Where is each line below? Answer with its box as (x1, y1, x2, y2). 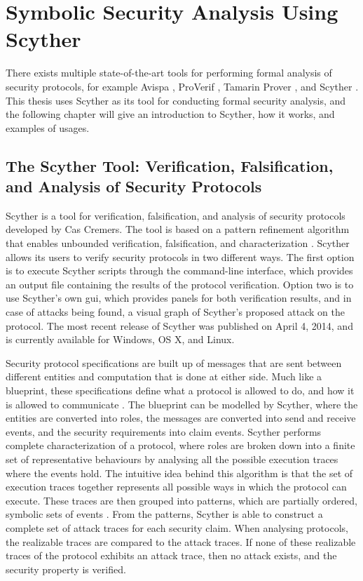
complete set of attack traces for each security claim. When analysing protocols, (6, 520, 348, 535)
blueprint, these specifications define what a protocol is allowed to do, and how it (6, 383, 355, 397)
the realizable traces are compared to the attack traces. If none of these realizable (6, 534, 356, 549)
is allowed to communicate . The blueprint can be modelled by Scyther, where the (6, 396, 358, 411)
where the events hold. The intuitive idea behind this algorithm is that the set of (6, 465, 353, 480)
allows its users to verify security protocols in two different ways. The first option (6, 249, 355, 264)
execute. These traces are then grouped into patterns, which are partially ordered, (6, 493, 357, 507)
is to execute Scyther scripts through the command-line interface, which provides (6, 263, 353, 278)
